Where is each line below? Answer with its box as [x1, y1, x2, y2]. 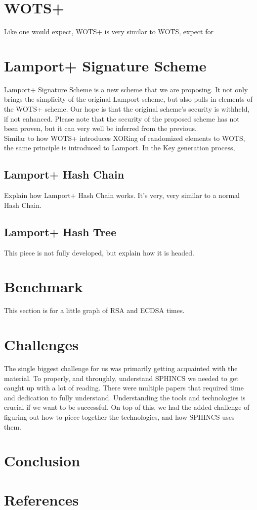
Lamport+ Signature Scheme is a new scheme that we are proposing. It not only [4, 84, 248, 94]
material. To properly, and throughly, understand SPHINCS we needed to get [4, 373, 239, 383]
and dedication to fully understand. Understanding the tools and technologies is [4, 392, 246, 402]
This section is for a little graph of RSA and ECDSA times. [4, 305, 185, 316]
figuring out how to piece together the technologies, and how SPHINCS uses [4, 412, 235, 422]
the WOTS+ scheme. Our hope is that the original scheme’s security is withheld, [4, 104, 250, 114]
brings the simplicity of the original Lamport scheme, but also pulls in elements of [4, 94, 253, 104]
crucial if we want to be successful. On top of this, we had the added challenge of [4, 402, 250, 412]
